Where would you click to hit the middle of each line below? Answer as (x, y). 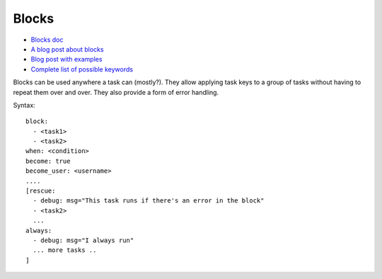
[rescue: (41, 191)
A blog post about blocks (67, 49)
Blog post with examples (66, 59)
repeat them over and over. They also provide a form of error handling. (116, 92)
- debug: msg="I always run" (83, 240)
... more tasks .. (65, 250)
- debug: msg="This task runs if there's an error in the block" (149, 201)
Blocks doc (47, 40)
